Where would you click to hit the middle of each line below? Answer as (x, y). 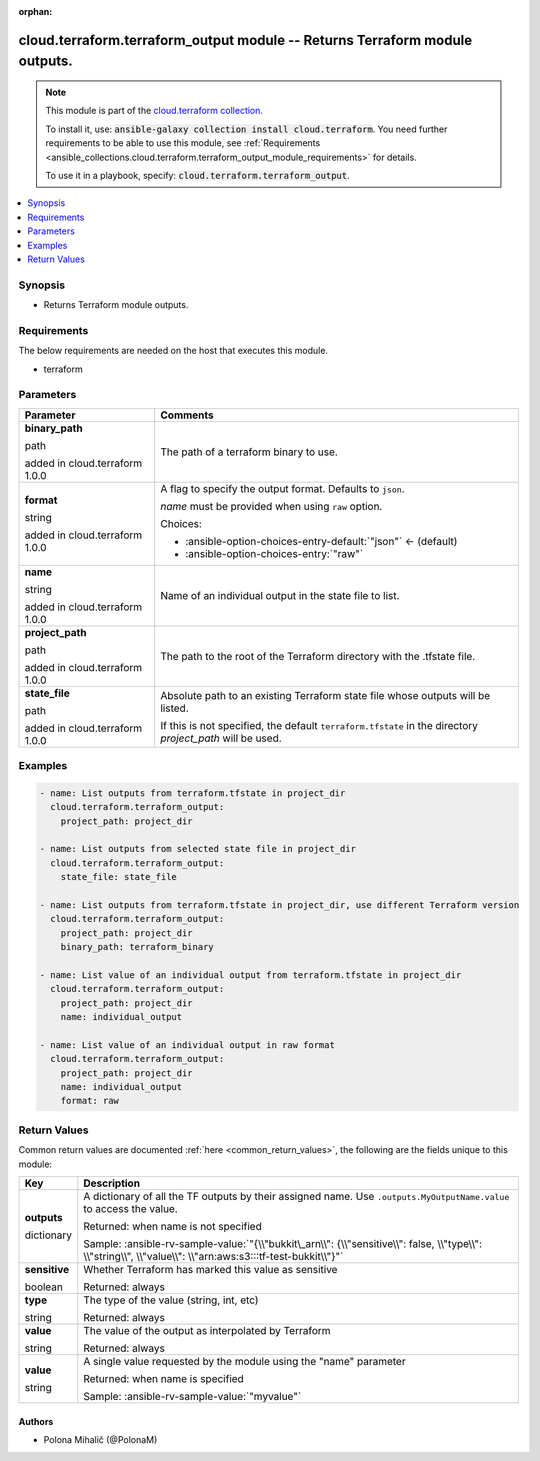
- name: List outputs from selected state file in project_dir (198, 849)
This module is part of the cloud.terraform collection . (154, 111)
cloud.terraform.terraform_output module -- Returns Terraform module (245, 40)
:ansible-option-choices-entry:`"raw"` (274, 553)
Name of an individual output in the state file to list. (280, 595)
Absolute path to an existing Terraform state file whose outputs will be (325, 695)
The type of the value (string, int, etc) (171, 1300)
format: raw (90, 1101)
